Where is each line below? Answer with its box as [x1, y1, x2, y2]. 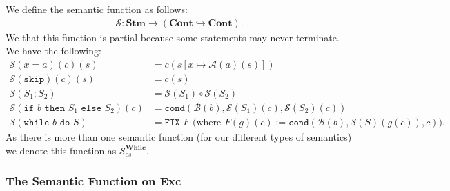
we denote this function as [6, 143, 117, 157]
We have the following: [6, 43, 101, 58]
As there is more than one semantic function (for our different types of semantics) [6, 129, 352, 143]
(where [192, 117, 222, 128]
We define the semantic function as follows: [6, 2, 188, 16]
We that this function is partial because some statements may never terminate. [6, 30, 340, 44]
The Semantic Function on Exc [6, 172, 182, 190]
